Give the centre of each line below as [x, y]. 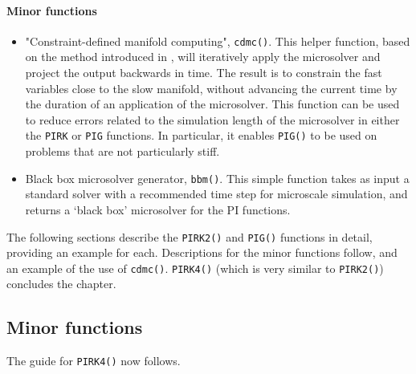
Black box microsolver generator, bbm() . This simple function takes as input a [217, 178]
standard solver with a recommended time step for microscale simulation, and [216, 194]
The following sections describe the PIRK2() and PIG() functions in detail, [190, 236]
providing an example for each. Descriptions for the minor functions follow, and [202, 252]
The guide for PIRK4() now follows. [94, 361]
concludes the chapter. [61, 284]
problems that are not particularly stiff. [122, 151]
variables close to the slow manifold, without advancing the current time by [211, 88]
